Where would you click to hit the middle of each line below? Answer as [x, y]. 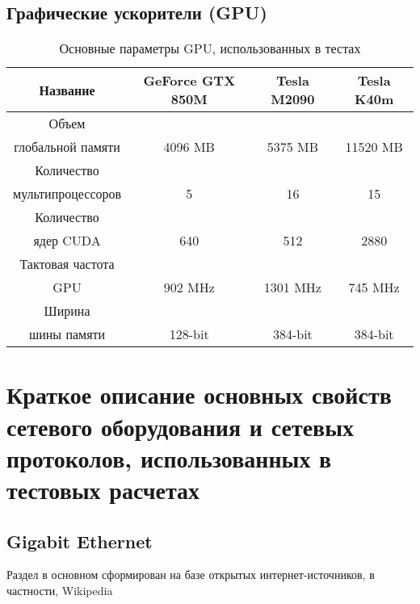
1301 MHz [292, 287]
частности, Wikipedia [60, 590]
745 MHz [374, 287]
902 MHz [189, 287]
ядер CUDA [67, 241]
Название [67, 90]
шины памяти [67, 334]
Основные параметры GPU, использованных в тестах [210, 48]
